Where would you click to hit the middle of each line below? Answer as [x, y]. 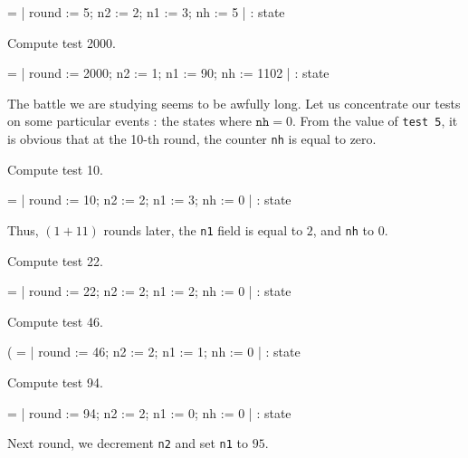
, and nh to [344, 229]
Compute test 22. [55, 260]
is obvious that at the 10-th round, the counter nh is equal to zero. [192, 139]
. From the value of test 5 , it [375, 121]
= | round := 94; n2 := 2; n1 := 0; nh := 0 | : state [149, 412]
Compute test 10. [55, 169]
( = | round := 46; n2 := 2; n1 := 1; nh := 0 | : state [154, 352]
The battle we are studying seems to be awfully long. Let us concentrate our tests [234, 103]
